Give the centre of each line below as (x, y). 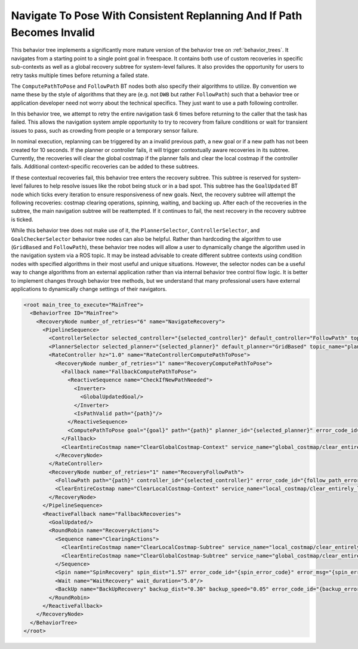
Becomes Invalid (53, 32)
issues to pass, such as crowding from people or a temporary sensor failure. (105, 130)
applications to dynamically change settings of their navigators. (89, 289)
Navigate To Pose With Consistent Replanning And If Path (157, 16)
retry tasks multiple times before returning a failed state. (80, 75)
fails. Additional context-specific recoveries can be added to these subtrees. (105, 167)
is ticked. (22, 219)
